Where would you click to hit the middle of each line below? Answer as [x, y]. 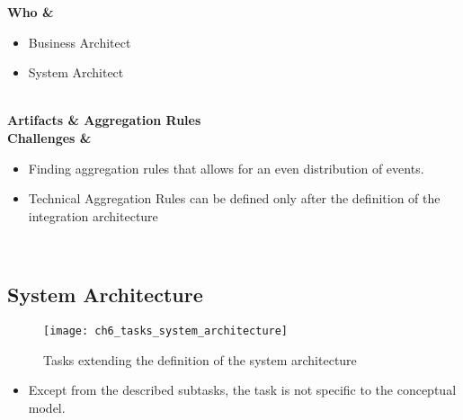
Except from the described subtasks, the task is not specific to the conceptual [242, 390]
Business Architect [80, 42]
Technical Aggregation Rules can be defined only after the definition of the [234, 198]
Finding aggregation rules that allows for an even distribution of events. [226, 168]
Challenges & [49, 137]
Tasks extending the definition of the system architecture [200, 359]
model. [47, 407]
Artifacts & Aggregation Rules [104, 120]
